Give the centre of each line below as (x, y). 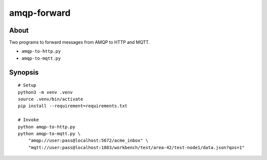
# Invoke (28, 120)
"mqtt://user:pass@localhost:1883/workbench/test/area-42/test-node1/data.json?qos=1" (136, 147)
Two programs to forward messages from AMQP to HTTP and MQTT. (80, 42)
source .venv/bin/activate (51, 99)
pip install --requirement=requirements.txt (73, 106)
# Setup (27, 85)
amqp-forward (40, 13)
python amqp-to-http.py (47, 127)
